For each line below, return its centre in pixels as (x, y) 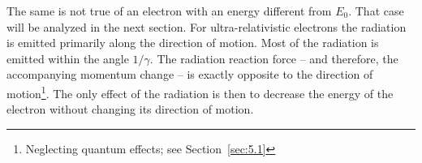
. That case (376, 11)
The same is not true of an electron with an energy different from (169, 11)
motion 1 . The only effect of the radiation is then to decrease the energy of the (200, 92)
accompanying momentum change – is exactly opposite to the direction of (190, 74)
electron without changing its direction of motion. (130, 109)
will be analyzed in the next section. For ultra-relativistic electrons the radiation (207, 26)
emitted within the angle (68, 58)
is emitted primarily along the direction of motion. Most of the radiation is (193, 43)
